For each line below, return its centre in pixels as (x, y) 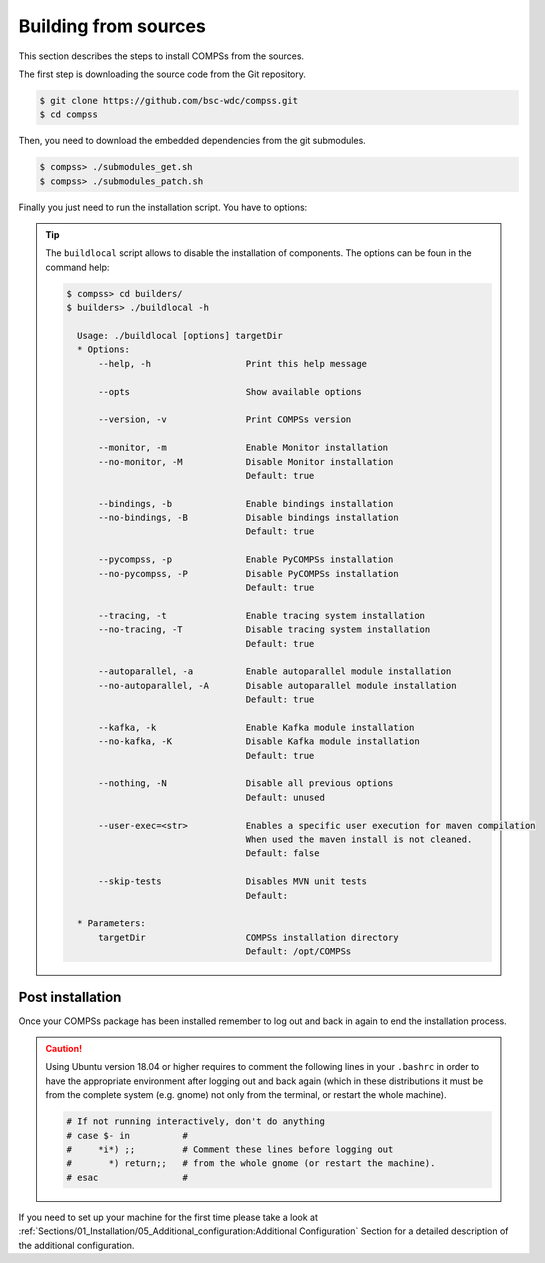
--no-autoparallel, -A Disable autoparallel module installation (277, 685)
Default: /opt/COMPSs (298, 951)
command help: (77, 267)
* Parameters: (111, 923)
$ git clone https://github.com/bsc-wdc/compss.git (169, 100)
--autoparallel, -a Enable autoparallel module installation (275, 671)
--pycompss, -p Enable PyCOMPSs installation (246, 559)
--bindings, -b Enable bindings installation (246, 503)
